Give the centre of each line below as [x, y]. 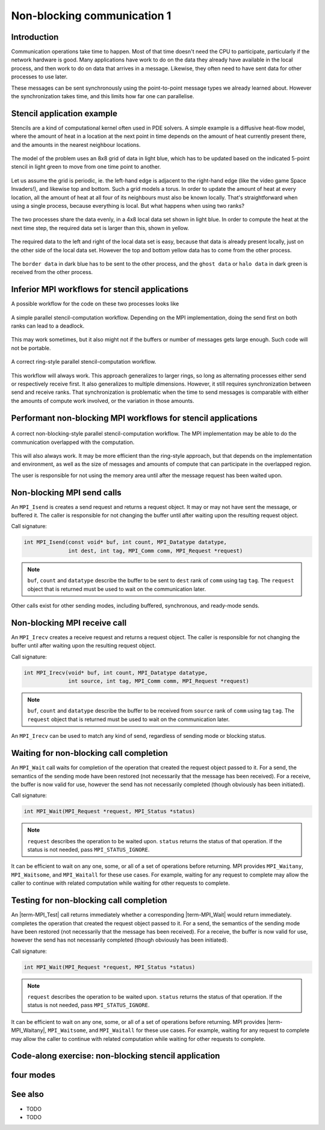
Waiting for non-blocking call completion [89, 753]
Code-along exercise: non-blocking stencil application [116, 1056]
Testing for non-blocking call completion [89, 901]
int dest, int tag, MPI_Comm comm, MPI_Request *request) [156, 551]
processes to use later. [39, 77]
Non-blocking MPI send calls [66, 492]
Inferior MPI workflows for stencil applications [100, 289]
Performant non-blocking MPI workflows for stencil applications [135, 418]
